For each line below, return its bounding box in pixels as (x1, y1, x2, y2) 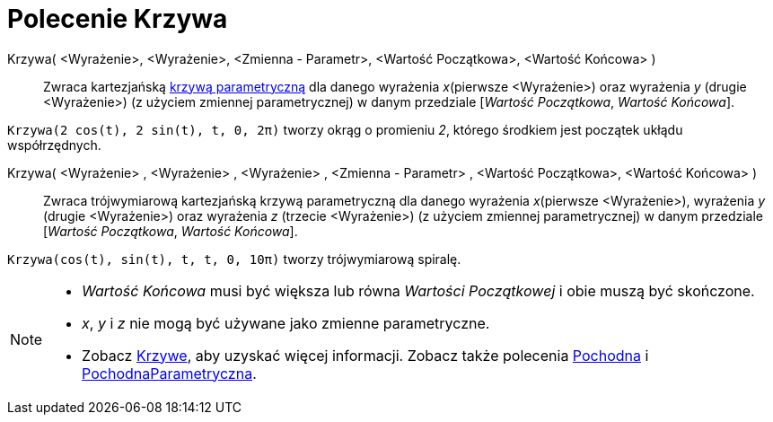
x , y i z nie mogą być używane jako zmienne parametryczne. (82, 313, 490, 332)
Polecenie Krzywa (7, 4, 228, 34)
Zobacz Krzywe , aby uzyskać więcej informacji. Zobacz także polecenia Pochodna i (82, 346, 649, 365)
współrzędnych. (7, 136, 101, 153)
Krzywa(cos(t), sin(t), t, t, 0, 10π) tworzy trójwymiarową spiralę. (7, 251, 461, 267)
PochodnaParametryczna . (82, 364, 257, 382)
